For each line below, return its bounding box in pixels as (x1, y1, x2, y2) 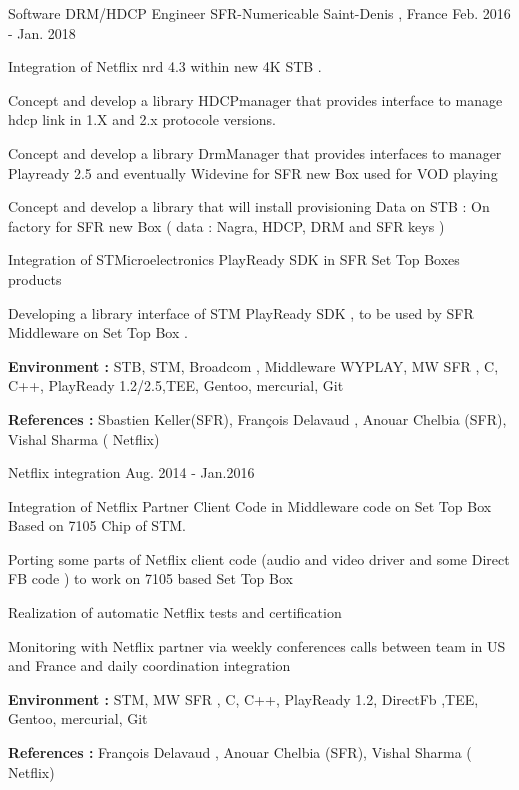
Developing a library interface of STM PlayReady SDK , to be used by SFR (8, 302, 474, 323)
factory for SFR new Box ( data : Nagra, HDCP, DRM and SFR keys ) (8, 215, 445, 236)
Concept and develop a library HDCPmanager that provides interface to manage (8, 89, 503, 110)
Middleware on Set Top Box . (8, 322, 188, 343)
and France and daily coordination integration (8, 655, 291, 676)
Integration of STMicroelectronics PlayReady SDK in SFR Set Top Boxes (8, 249, 460, 270)
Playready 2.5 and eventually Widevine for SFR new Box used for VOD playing (8, 162, 498, 183)
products (8, 268, 62, 289)
